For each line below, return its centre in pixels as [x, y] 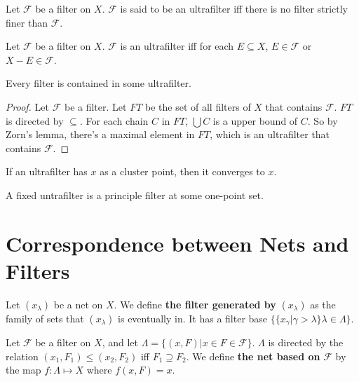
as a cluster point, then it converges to [182, 171]
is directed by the [306, 342]
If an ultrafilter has [47, 171]
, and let [120, 342]
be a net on [78, 304]
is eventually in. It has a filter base [193, 318]
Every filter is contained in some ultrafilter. [99, 83]
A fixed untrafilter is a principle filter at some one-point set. [135, 195]
